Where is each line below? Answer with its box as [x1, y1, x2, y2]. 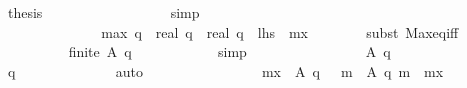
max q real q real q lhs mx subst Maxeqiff [101, 21, 459, 42]
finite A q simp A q [68, 41, 391, 62]
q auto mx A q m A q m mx [7, 60, 444, 81]
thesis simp [7, 2, 200, 22]
